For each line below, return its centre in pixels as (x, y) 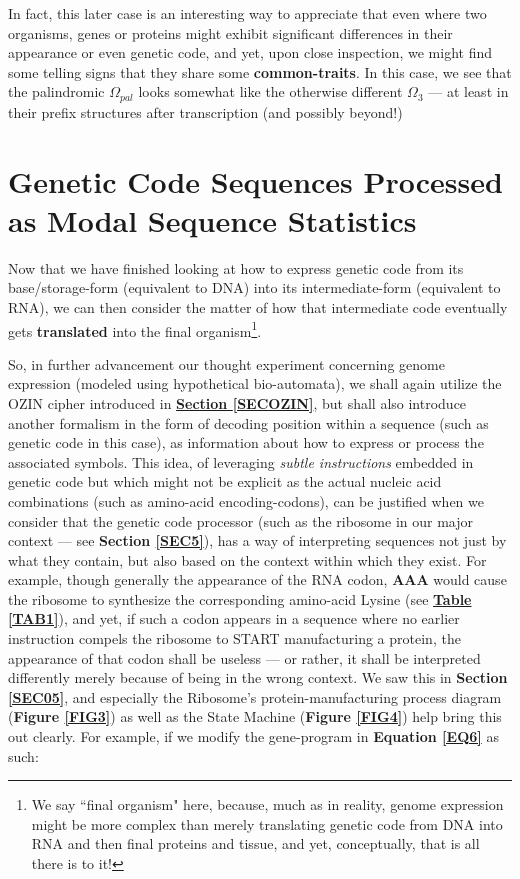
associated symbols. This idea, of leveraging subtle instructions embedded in (241, 461)
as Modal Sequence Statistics (212, 219)
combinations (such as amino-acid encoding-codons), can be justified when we (246, 500)
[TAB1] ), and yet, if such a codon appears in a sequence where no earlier (234, 618)
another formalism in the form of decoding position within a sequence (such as (248, 422)
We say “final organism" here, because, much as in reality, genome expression (267, 804)
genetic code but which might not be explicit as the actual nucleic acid (225, 481)
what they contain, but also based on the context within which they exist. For (247, 559)
